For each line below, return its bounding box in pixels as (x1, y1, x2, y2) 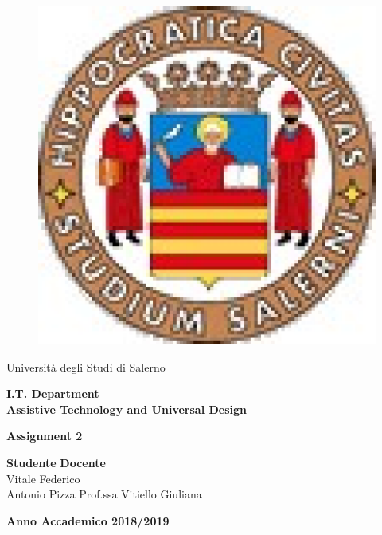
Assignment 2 (6, 427, 83, 444)
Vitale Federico (6, 470, 80, 486)
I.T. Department (6, 385, 99, 402)
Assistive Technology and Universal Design (6, 400, 248, 417)
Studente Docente (6, 454, 106, 470)
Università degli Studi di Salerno (6, 358, 166, 375)
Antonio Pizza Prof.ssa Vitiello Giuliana (6, 486, 202, 502)
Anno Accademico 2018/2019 (6, 512, 170, 529)
